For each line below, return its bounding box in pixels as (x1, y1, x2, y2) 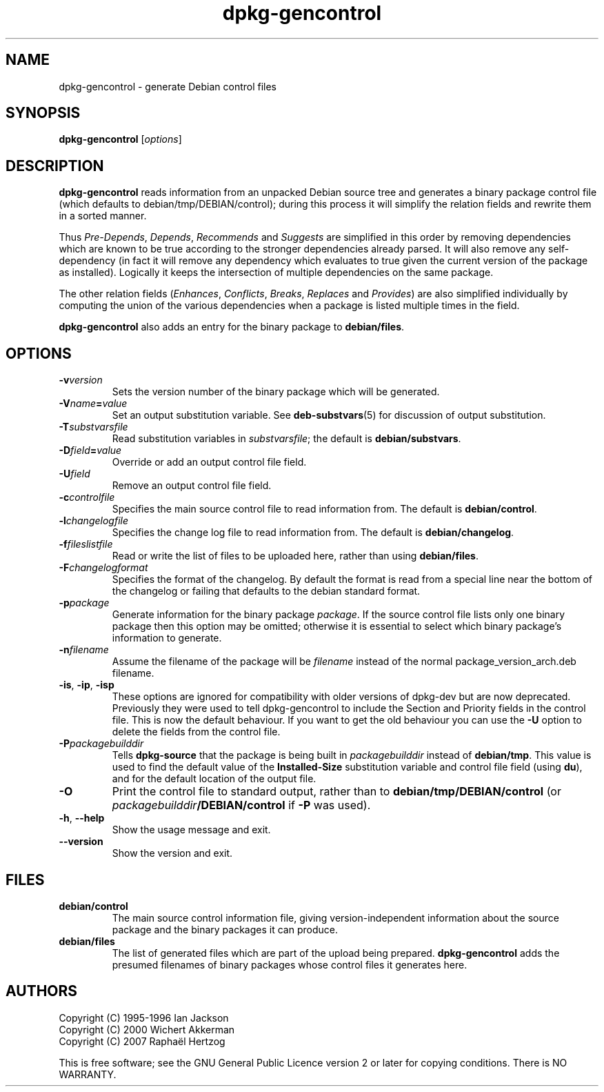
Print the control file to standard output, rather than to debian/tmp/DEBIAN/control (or (112, 784, 561, 799)
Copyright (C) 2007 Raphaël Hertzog (59, 1035, 225, 1047)
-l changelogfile (59, 515, 128, 527)
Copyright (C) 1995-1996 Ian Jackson (59, 1011, 229, 1024)
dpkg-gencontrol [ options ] (59, 133, 182, 146)
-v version (59, 374, 103, 386)
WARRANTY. (59, 1068, 117, 1080)
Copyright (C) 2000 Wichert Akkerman (59, 1023, 235, 1035)
